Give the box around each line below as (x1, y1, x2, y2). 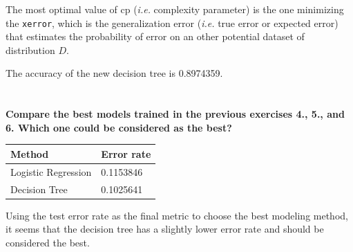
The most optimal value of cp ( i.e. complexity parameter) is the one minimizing (6, 2, 344, 16)
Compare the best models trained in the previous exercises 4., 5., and (6, 107, 345, 121)
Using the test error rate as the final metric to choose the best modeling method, (6, 208, 348, 222)
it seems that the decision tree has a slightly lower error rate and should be (6, 222, 324, 236)
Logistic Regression (10, 164, 92, 179)
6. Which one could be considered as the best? (6, 120, 232, 134)
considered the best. (6, 235, 90, 249)
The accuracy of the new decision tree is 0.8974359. (6, 66, 223, 80)
